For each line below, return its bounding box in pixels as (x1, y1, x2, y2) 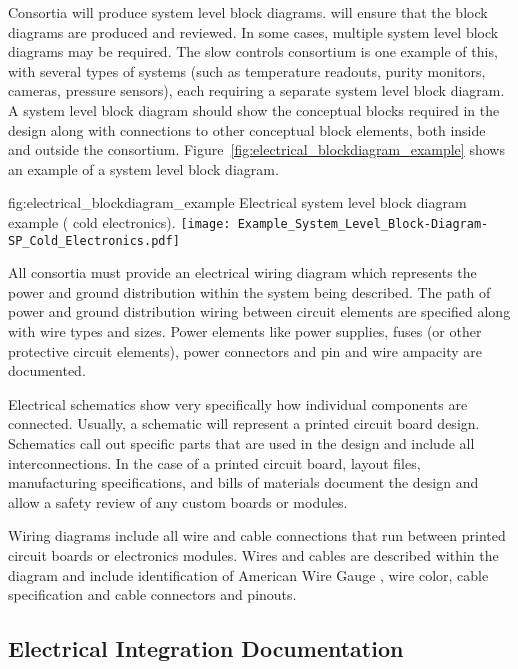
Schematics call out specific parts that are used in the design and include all (8, 433, 475, 453)
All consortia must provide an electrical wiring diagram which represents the (8, 262, 477, 283)
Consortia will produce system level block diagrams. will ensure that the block (8, 2, 488, 22)
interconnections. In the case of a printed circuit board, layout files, (8, 452, 421, 473)
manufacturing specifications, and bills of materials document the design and (8, 472, 479, 493)
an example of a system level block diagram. (8, 158, 279, 179)
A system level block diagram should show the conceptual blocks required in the (8, 99, 500, 120)
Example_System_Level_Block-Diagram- (237, 216, 489, 231)
